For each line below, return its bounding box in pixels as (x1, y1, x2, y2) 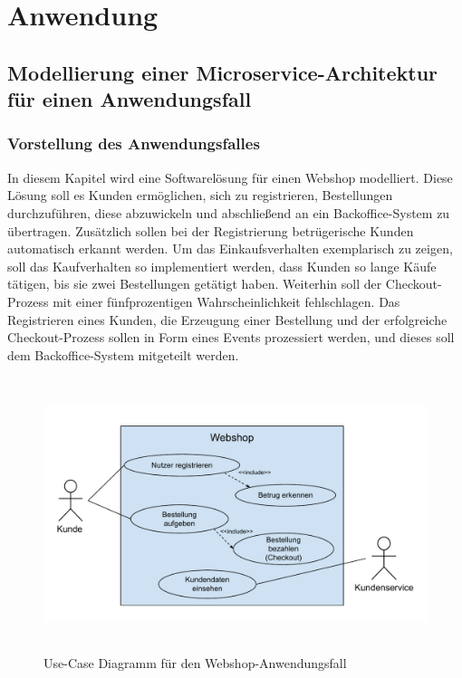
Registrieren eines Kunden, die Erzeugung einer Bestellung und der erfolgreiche (7, 310, 448, 329)
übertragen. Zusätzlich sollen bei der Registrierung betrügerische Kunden (7, 221, 414, 240)
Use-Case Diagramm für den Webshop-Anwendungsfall (43, 654, 347, 673)
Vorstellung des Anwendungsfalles (7, 132, 260, 155)
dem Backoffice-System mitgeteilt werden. (7, 345, 239, 364)
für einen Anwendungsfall (7, 85, 252, 113)
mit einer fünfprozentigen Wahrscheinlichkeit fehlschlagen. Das (53, 291, 400, 310)
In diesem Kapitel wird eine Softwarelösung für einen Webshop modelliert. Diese (7, 167, 453, 186)
